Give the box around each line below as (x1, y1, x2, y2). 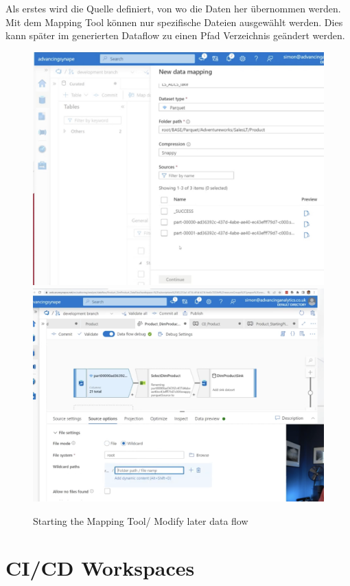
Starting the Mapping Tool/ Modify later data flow (33, 513, 248, 528)
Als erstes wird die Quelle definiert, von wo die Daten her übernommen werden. (5, 1, 341, 15)
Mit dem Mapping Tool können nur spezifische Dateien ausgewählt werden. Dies (5, 14, 343, 29)
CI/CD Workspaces (5, 554, 195, 582)
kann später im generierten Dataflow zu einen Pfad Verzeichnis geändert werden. (5, 28, 345, 43)
